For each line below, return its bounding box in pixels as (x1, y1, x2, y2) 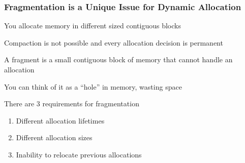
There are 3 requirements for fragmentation (4, 98, 139, 109)
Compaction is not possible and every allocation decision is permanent (4, 37, 223, 48)
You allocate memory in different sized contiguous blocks (4, 20, 181, 31)
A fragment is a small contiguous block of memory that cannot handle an (4, 54, 233, 65)
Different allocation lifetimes (16, 115, 105, 126)
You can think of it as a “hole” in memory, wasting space (4, 81, 182, 92)
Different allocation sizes (16, 132, 93, 143)
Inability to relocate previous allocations (16, 149, 142, 159)
